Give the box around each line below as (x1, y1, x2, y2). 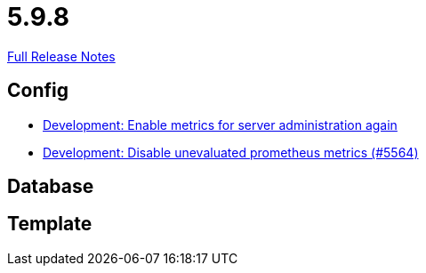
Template (7, 213, 92, 236)
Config (7, 79, 68, 102)
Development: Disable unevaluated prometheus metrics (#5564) (43, 144, 419, 160)
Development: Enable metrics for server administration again (43, 116, 398, 132)
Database (7, 175, 94, 198)
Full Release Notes (7, 48, 116, 64)
